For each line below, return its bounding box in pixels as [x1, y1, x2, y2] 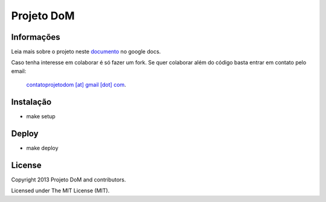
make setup [26, 113, 56, 120]
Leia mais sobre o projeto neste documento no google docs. [11, 48, 161, 55]
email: [11, 67, 27, 75]
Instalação [11, 97, 52, 107]
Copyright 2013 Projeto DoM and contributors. [11, 175, 126, 183]
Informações [11, 32, 60, 42]
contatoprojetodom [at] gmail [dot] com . [26, 81, 126, 89]
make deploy [26, 145, 59, 152]
